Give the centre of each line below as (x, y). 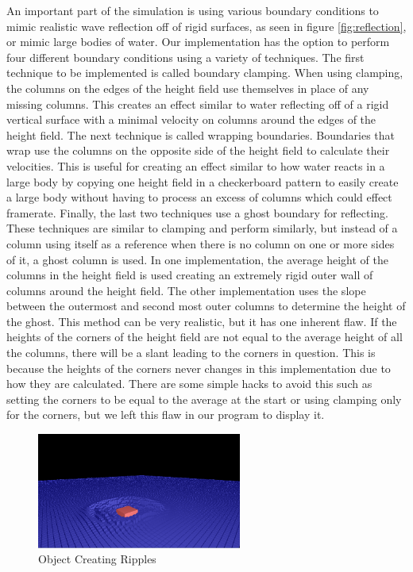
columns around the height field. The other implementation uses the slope (186, 290)
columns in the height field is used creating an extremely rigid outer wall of (190, 275)
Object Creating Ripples (97, 559)
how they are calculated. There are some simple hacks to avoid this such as (189, 384)
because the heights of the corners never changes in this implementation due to (199, 368)
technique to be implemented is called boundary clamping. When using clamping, (205, 73)
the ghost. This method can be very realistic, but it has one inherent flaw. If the (202, 321)
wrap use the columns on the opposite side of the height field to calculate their (198, 150)
